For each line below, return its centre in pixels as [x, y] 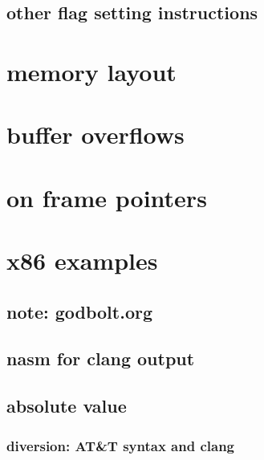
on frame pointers [107, 197]
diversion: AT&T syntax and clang [120, 445]
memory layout [91, 71]
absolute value [67, 406]
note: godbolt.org [79, 311]
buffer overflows [95, 134]
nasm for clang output [101, 358]
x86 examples [82, 261]
